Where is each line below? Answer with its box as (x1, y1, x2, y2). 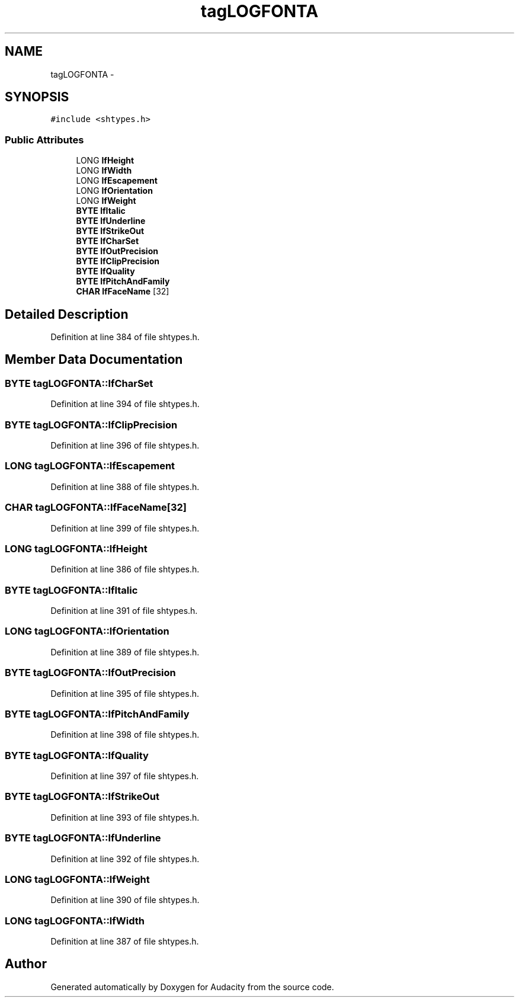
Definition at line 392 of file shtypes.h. (50, 853, 200, 864)
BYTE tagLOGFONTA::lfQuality (5, 749, 149, 761)
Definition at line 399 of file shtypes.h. (50, 523, 200, 533)
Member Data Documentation (5, 352, 183, 367)
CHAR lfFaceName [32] (76, 286, 169, 297)
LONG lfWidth (76, 165, 132, 176)
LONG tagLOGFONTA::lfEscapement (5, 460, 175, 472)
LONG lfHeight (76, 155, 134, 166)
